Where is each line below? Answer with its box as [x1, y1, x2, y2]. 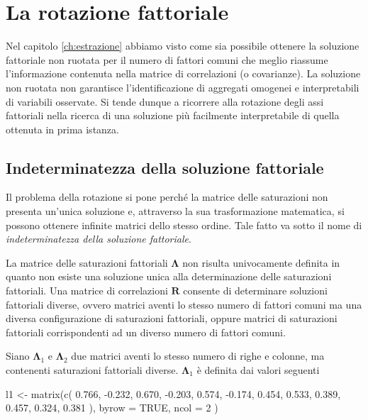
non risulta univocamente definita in [182, 255, 340, 270]
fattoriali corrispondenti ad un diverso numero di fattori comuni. [6, 324, 286, 339]
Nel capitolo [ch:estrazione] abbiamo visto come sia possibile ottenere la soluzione [6, 38, 359, 53]
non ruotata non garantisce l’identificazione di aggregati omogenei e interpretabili [6, 79, 359, 94]
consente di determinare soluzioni [183, 283, 328, 298]
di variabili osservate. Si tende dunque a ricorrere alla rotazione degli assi [6, 94, 324, 109]
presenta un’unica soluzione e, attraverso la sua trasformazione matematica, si [6, 204, 345, 219]
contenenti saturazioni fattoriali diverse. [6, 363, 179, 377]
